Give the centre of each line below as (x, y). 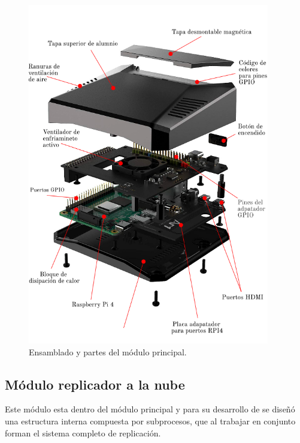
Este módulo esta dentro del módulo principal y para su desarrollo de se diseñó (150, 409)
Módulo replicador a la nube (95, 384)
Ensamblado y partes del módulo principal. (108, 351)
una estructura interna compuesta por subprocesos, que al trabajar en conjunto (150, 420)
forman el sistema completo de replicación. (83, 432)
